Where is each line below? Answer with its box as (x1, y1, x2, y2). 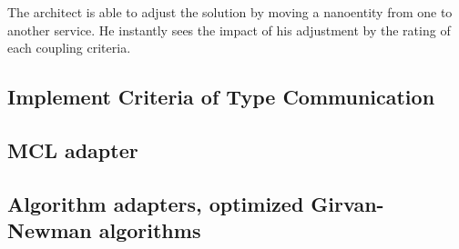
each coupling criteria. (7, 38, 131, 57)
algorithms (98, 216, 201, 244)
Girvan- (311, 189, 384, 217)
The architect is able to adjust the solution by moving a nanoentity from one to (7, 3, 453, 21)
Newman (7, 216, 92, 244)
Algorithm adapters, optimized (7, 189, 304, 217)
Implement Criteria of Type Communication (7, 83, 435, 111)
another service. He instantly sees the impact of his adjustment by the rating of (7, 20, 451, 39)
